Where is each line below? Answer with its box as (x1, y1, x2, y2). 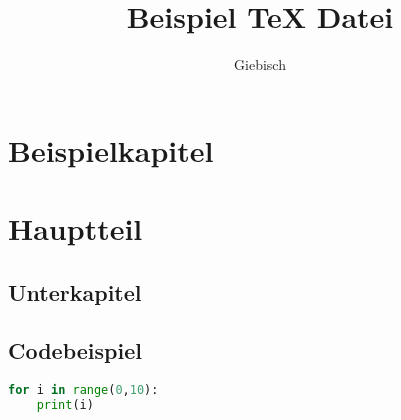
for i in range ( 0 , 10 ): (8, 383, 159, 398)
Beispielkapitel (8, 129, 214, 170)
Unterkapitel (8, 276, 142, 307)
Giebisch (234, 54, 286, 75)
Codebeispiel (8, 335, 142, 366)
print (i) (36, 398, 94, 413)
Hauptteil (8, 208, 143, 249)
